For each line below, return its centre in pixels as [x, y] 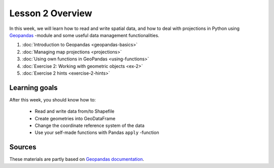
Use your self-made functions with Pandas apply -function [97, 132]
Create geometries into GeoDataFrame [75, 118]
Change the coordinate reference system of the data [90, 125]
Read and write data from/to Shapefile [75, 111]
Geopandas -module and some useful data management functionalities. [84, 35]
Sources [23, 147]
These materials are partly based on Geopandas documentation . [77, 159]
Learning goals [33, 88]
